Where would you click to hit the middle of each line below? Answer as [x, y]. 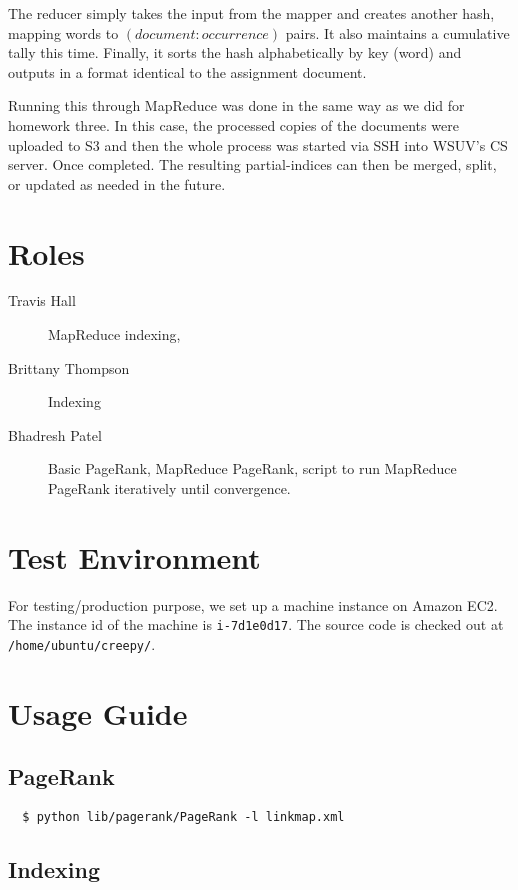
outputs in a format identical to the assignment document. [187, 71]
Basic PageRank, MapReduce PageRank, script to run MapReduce [252, 468]
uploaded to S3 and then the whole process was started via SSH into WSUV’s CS [258, 144]
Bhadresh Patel [55, 434]
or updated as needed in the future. [117, 183]
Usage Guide [98, 712]
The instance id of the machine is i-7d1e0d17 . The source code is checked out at [256, 624]
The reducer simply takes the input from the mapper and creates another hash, [251, 13]
